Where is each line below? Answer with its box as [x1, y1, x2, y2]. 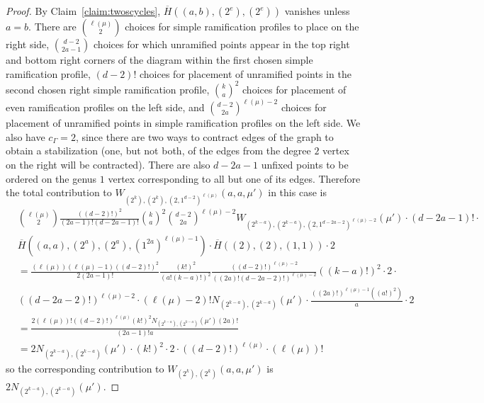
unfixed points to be [261, 157, 349, 171]
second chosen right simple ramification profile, [6, 81, 210, 96]
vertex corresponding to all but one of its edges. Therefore [108, 171, 361, 186]
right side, [6, 37, 50, 51]
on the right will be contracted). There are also [6, 157, 210, 171]
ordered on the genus [6, 171, 97, 186]
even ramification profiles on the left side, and [6, 100, 205, 115]
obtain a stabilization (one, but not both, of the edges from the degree [6, 143, 311, 158]
